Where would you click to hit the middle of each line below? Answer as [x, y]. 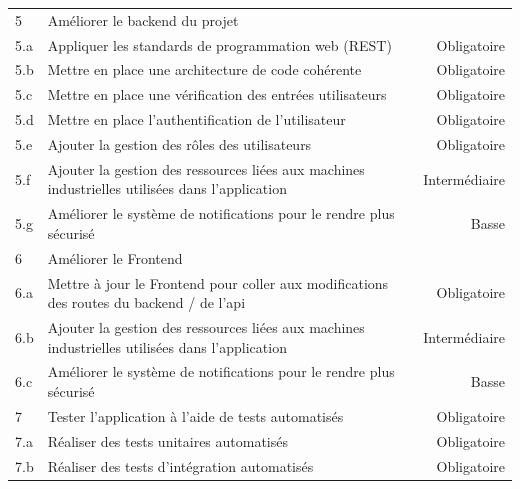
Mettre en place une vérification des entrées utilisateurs [217, 94]
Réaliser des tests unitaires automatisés [168, 440]
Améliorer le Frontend [115, 257]
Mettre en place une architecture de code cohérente [204, 69]
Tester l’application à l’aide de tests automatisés [195, 415]
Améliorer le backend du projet [143, 19]
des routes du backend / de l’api [146, 302]
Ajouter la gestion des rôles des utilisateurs [179, 143]
